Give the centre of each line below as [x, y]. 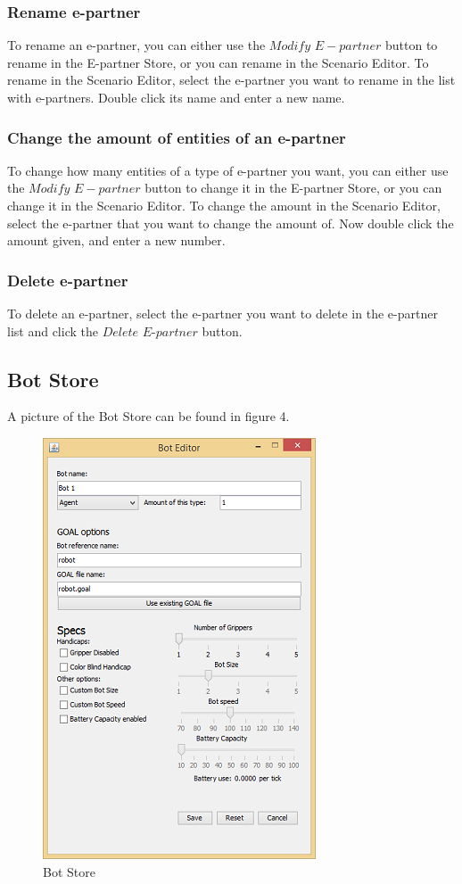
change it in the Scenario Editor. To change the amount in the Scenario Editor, [224, 205]
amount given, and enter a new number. [116, 240]
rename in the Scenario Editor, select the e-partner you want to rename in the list [231, 80]
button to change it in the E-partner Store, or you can [293, 188]
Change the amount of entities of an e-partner [177, 137]
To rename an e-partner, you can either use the [136, 45]
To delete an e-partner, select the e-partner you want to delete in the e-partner [223, 313]
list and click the [53, 330]
